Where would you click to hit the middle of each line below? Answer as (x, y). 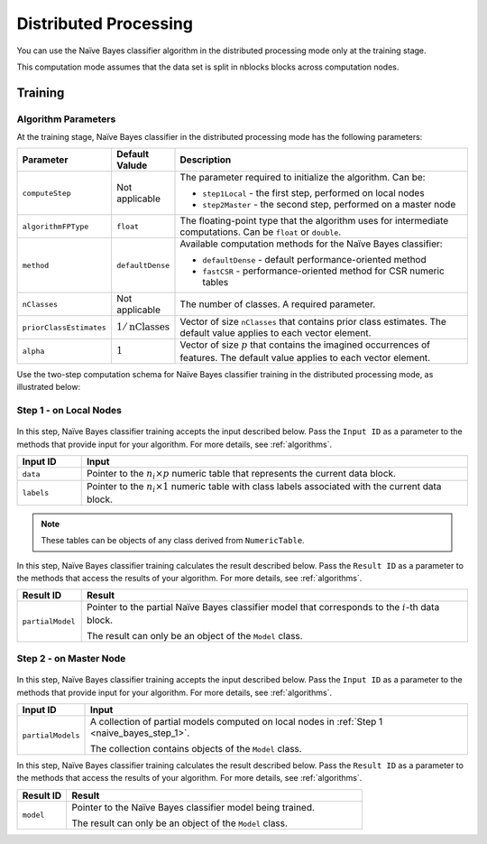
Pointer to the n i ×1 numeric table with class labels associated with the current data (264, 487)
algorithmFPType (55, 226)
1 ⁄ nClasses (143, 327)
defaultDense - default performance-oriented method (315, 260)
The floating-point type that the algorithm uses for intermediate (314, 221)
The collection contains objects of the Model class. (196, 749)
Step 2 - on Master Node (71, 659)
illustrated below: (49, 387)
